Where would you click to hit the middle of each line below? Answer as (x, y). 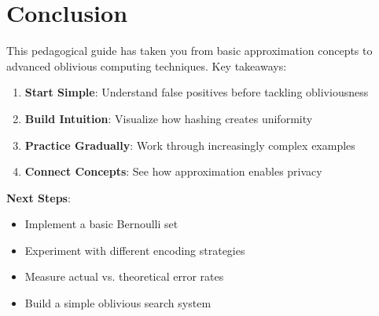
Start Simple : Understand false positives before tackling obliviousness (197, 92)
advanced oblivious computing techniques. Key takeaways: (147, 65)
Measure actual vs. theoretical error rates (124, 276)
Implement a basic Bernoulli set (101, 224)
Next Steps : (39, 197)
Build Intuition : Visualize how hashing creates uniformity (169, 118)
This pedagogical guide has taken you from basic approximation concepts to (189, 51)
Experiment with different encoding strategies (135, 250)
